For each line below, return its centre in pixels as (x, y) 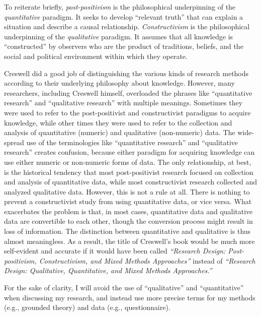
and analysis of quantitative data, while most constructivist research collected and (131, 182)
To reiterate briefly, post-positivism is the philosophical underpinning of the (120, 7)
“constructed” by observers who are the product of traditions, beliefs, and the (124, 46)
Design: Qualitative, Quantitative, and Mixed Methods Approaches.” (108, 270)
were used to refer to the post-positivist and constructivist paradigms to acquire (127, 112)
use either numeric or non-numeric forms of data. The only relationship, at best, (128, 162)
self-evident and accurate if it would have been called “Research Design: (115, 251)
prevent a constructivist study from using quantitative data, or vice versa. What (128, 201)
